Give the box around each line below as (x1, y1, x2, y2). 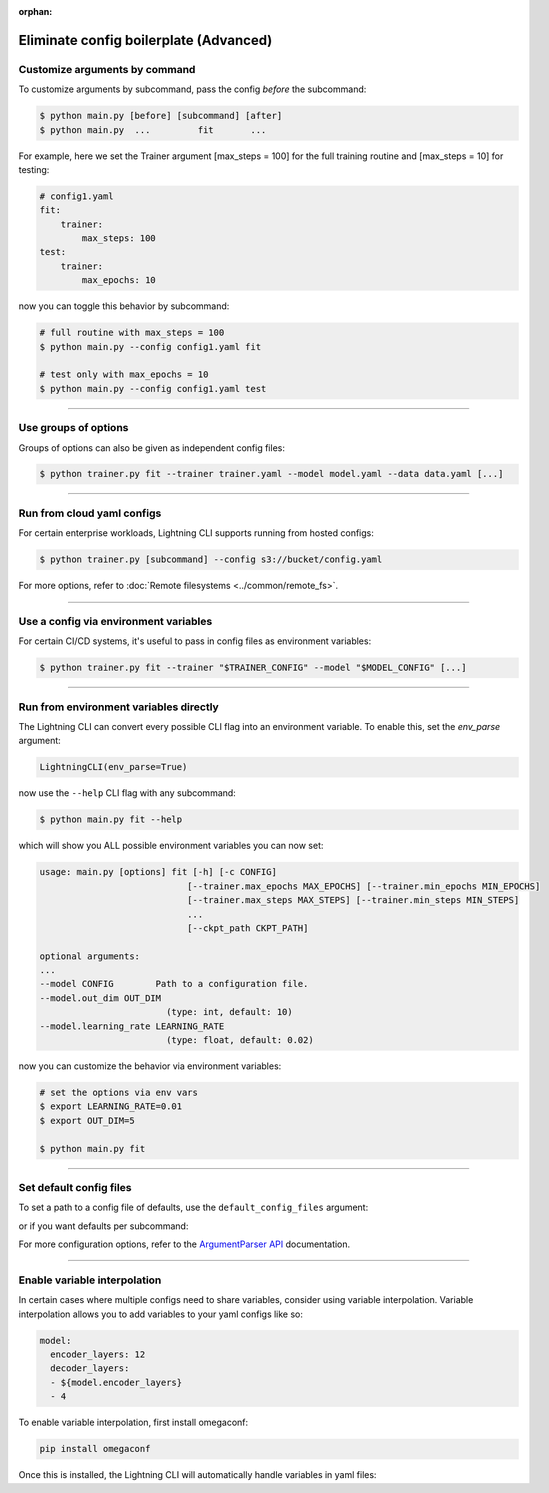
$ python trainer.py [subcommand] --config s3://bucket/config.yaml (39, 554, 383, 565)
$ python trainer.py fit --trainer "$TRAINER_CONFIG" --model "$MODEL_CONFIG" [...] (39, 662, 467, 674)
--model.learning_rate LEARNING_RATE (39, 1020, 225, 1032)
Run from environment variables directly (18, 700, 219, 714)
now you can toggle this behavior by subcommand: (18, 300, 230, 312)
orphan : (18, 6, 53, 17)
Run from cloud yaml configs (18, 506, 162, 520)
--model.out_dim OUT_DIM (39, 992, 162, 1004)
